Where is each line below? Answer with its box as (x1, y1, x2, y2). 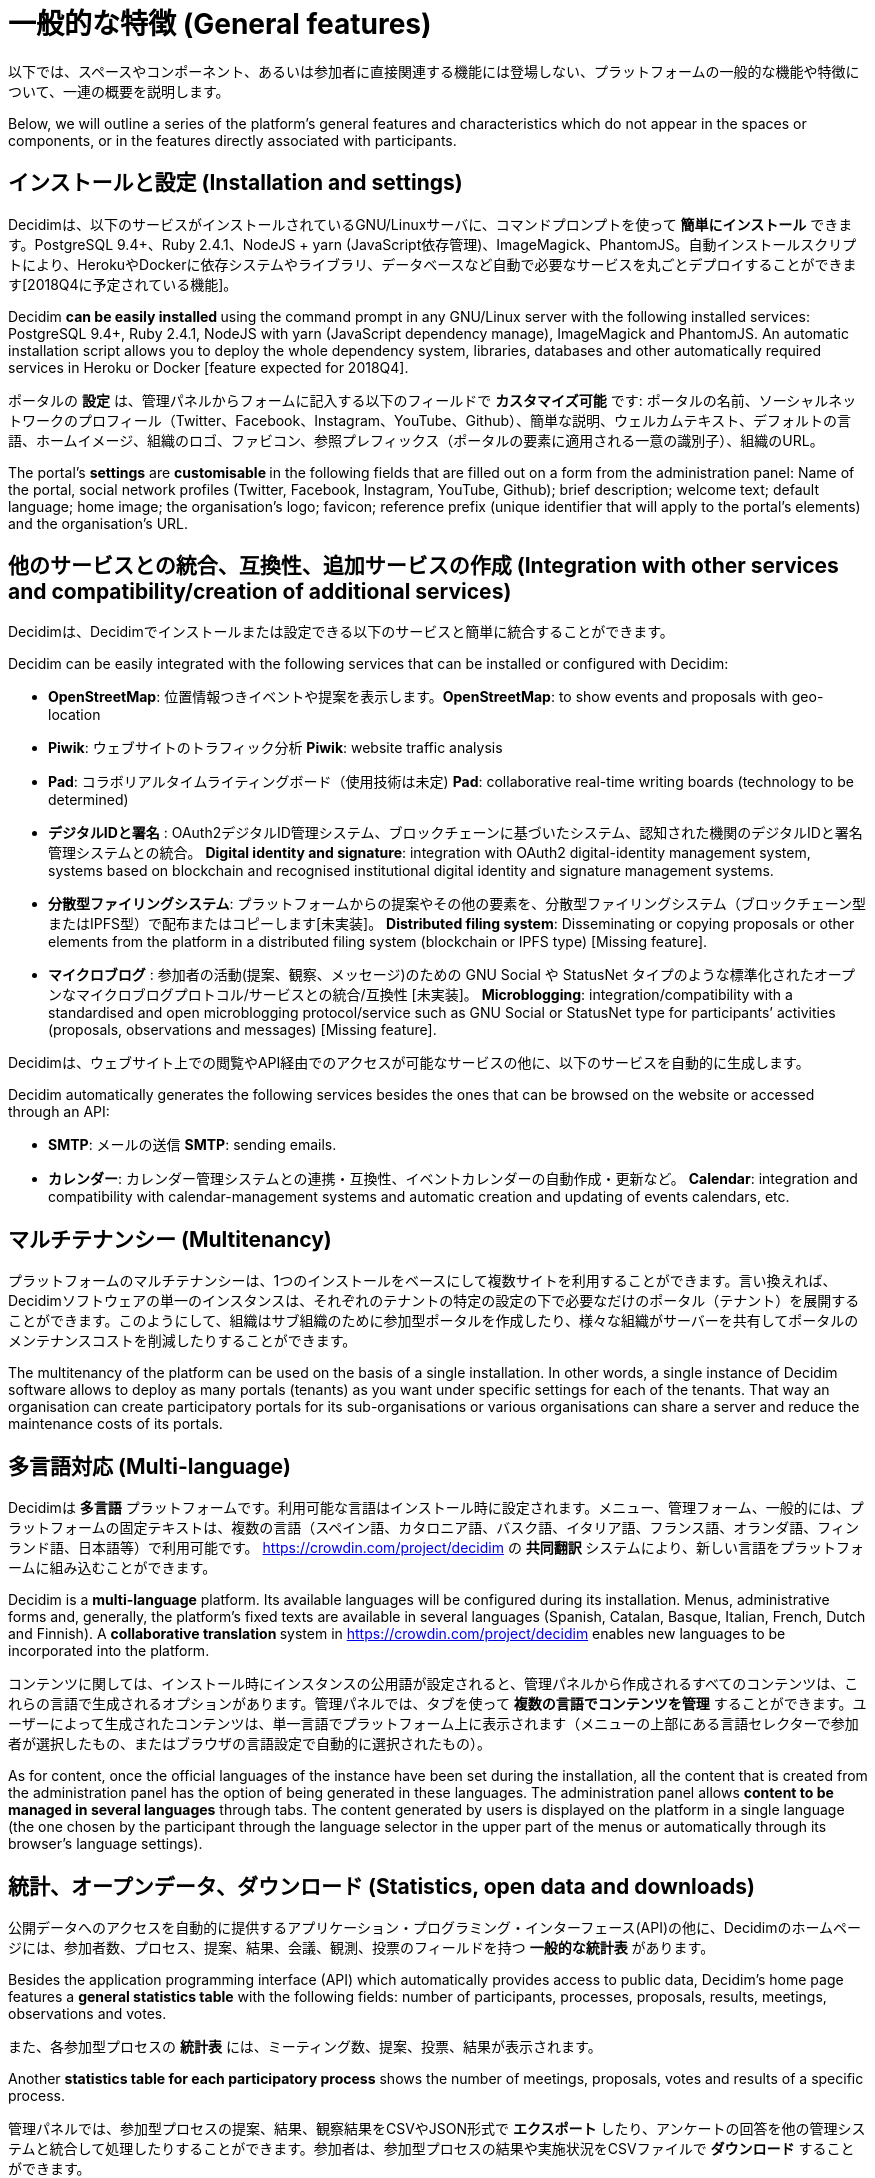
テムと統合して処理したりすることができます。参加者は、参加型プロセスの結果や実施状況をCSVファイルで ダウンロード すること (8, 2139, 855, 2157)
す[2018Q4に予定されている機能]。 (8, 275, 238, 293)
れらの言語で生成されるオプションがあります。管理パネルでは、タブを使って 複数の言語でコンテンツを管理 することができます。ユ (8, 1695, 867, 1713)
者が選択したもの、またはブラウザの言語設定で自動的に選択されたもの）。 (8, 1735, 491, 1753)
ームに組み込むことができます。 (8, 1559, 217, 1577)
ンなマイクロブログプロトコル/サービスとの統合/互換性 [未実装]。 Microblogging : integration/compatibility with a (48, 986, 793, 1004)
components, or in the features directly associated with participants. (8, 131, 457, 149)
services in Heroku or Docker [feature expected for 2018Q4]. (8, 358, 409, 376)
